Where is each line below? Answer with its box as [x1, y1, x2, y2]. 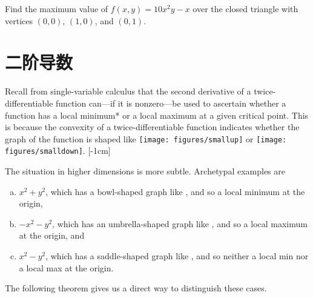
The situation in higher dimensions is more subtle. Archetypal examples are [5, 165, 285, 177]
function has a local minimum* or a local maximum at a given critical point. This [5, 108, 309, 121]
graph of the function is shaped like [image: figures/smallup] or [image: [5, 132, 287, 145]
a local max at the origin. [19, 261, 114, 274]
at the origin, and [19, 229, 85, 242]
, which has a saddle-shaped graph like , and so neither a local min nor [45, 249, 309, 262]
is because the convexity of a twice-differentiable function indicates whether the [5, 121, 300, 133]
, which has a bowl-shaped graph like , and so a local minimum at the [45, 185, 305, 197]
